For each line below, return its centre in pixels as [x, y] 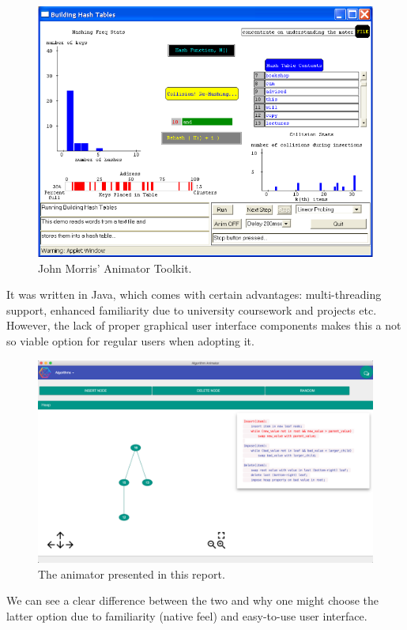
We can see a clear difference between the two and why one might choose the [193, 600]
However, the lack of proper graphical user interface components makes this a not [204, 325]
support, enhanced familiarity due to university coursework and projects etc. [192, 309]
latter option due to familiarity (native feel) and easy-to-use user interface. [187, 616]
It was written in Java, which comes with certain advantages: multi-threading [194, 294]
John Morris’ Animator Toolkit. [115, 268]
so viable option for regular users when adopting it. [130, 340]
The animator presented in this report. [132, 573]
